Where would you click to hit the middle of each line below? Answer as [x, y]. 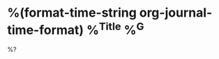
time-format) [46, 30]
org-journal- [176, 13]
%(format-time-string [72, 13]
